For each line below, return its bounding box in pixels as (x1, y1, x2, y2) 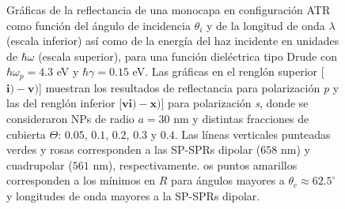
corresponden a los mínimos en (6, 172, 156, 188)
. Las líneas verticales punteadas (174, 125, 331, 142)
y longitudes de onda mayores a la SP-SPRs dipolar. (6, 187, 260, 203)
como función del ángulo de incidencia (6, 17, 191, 33)
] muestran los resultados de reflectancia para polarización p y (39, 79, 339, 95)
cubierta (6, 125, 46, 142)
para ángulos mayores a (171, 172, 285, 188)
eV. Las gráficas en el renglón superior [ (132, 63, 324, 80)
